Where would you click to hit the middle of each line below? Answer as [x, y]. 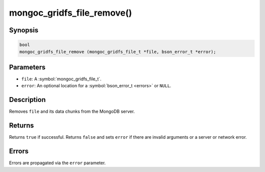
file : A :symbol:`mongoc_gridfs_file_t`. [61, 79]
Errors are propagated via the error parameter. [57, 163]
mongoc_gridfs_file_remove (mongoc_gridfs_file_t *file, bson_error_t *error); [118, 52]
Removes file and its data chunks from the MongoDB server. [72, 111]
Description [27, 100]
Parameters [27, 67]
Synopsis [24, 30]
